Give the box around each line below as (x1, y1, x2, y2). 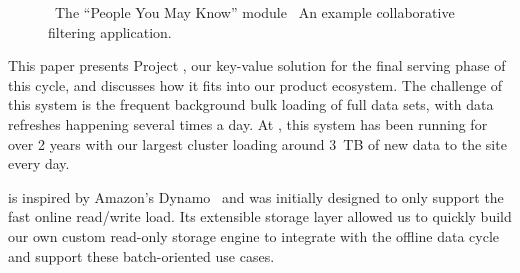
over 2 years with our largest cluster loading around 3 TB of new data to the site (8, 133, 507, 154)
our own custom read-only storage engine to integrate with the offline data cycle (8, 225, 500, 246)
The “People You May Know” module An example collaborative (54, 2, 455, 22)
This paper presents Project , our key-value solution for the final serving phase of (8, 55, 506, 76)
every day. (8, 153, 70, 174)
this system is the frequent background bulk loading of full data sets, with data (8, 94, 494, 115)
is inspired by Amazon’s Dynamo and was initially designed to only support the (8, 186, 504, 207)
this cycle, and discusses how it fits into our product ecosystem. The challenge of (8, 74, 503, 95)
